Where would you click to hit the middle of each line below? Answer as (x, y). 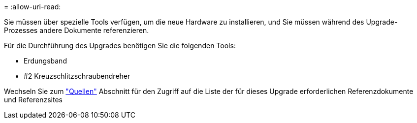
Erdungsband (45, 61)
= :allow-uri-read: (32, 7)
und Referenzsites (33, 100)
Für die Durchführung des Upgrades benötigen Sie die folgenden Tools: (120, 46)
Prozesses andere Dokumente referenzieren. (77, 30)
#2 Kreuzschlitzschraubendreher (77, 76)
